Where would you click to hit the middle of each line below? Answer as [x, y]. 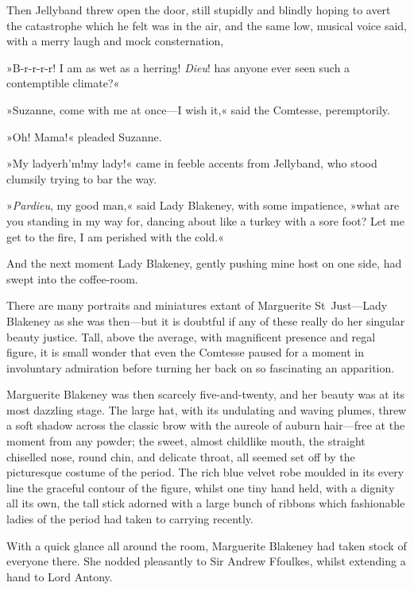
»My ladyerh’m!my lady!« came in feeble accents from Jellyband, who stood [192, 163]
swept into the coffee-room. [72, 278]
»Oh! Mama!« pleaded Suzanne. [84, 136]
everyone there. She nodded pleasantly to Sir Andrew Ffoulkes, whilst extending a [206, 561]
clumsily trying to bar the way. [82, 178]
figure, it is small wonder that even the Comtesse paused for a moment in [186, 352]
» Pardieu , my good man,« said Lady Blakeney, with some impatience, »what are [203, 205]
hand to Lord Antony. [60, 576]
